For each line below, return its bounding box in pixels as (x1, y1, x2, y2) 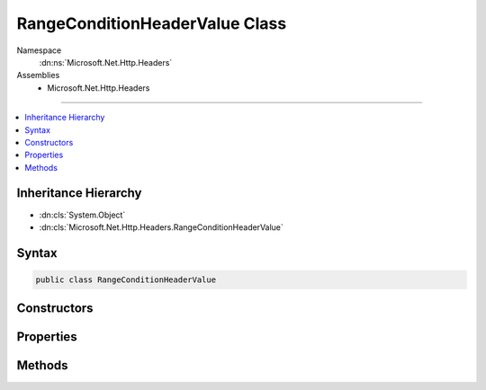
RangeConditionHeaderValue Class (16, 13, 287, 33)
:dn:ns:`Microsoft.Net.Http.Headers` (39, 57, 173, 67)
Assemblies (16, 70, 60, 81)
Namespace (16, 45, 62, 56)
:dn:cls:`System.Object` (39, 209, 126, 220)
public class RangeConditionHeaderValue (35, 274, 216, 285)
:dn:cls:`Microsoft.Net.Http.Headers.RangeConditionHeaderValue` (39, 221, 283, 233)
